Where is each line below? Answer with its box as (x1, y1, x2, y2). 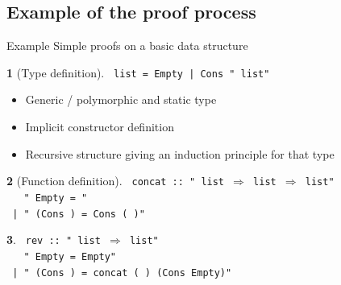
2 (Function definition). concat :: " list (6, 172, 225, 189)
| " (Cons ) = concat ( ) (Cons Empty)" (12, 266, 232, 279)
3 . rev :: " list (6, 231, 101, 248)
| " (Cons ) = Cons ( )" (12, 208, 145, 220)
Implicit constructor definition (25, 118, 174, 135)
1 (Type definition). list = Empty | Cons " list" (6, 64, 270, 81)
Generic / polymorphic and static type (25, 91, 217, 108)
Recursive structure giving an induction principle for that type (25, 145, 335, 162)
